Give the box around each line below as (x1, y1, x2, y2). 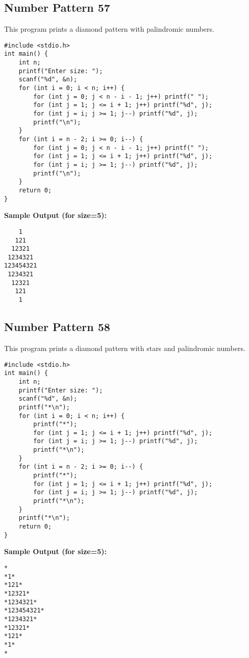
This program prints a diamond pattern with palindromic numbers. (4, 24, 214, 34)
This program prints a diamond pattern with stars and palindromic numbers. (4, 342, 245, 353)
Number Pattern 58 (4, 319, 110, 335)
